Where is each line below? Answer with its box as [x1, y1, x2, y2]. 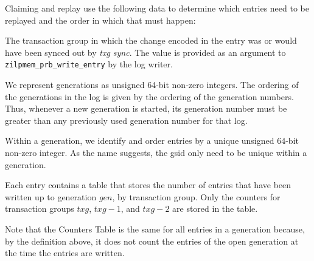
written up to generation [5, 190, 97, 203]
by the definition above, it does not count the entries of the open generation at [5, 234, 299, 247]
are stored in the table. [172, 202, 258, 215]
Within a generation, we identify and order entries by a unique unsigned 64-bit [5, 134, 299, 147]
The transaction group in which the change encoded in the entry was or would [5, 34, 297, 47]
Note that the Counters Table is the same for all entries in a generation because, [5, 222, 305, 235]
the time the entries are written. [5, 246, 125, 259]
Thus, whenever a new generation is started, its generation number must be [5, 102, 287, 115]
